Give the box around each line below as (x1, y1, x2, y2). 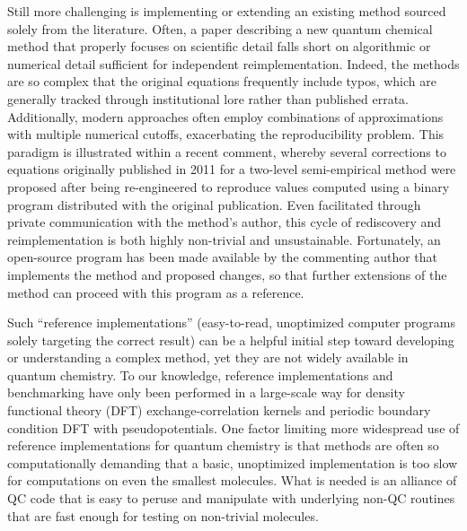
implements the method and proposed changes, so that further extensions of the (7, 265, 447, 283)
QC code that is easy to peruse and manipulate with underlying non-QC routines (7, 489, 455, 508)
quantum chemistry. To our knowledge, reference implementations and (7, 365, 393, 384)
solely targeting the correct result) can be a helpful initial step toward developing (7, 330, 454, 349)
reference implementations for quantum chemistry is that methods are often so (7, 436, 439, 455)
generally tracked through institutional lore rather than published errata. (7, 89, 409, 108)
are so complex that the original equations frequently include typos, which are (7, 72, 436, 91)
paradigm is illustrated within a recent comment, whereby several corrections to (7, 142, 446, 161)
